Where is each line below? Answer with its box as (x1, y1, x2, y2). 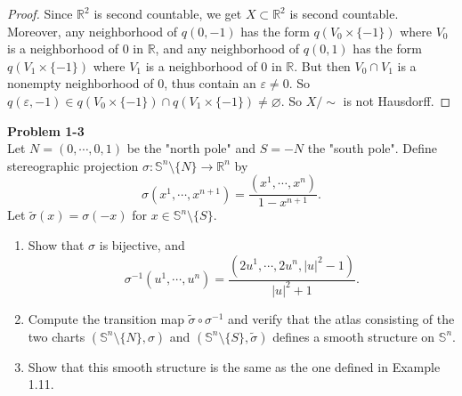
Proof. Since (7, 4, 73, 22)
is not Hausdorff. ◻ (343, 91, 451, 109)
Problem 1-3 (7, 121, 85, 140)
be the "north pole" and (126, 139, 256, 158)
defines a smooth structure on (272, 327, 435, 345)
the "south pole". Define (307, 139, 438, 158)
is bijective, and (99, 235, 185, 254)
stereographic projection (7, 156, 139, 174)
